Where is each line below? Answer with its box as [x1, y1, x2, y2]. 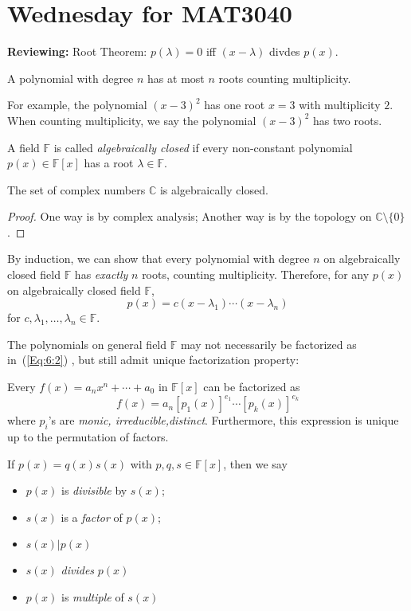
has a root [84, 155, 134, 171]
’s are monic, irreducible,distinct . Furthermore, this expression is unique [48, 412, 399, 429]
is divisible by [61, 482, 127, 499]
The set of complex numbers [7, 181, 146, 198]
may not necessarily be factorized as [180, 335, 357, 352]
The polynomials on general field [7, 335, 167, 352]
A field [7, 139, 40, 155]
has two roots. [313, 112, 382, 128]
